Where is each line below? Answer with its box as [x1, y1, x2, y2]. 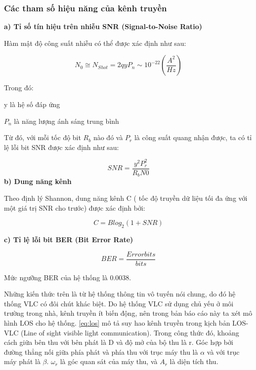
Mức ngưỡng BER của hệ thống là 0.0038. [4, 272, 131, 282]
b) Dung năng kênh [4, 176, 72, 186]
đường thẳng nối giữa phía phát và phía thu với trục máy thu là [4, 346, 198, 357]
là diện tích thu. [170, 356, 218, 367]
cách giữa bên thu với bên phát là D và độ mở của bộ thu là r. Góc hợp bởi [4, 337, 233, 347]
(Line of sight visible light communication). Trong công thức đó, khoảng [21, 327, 239, 337]
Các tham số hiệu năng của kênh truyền [4, 1, 167, 14]
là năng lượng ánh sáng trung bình [14, 115, 119, 126]
